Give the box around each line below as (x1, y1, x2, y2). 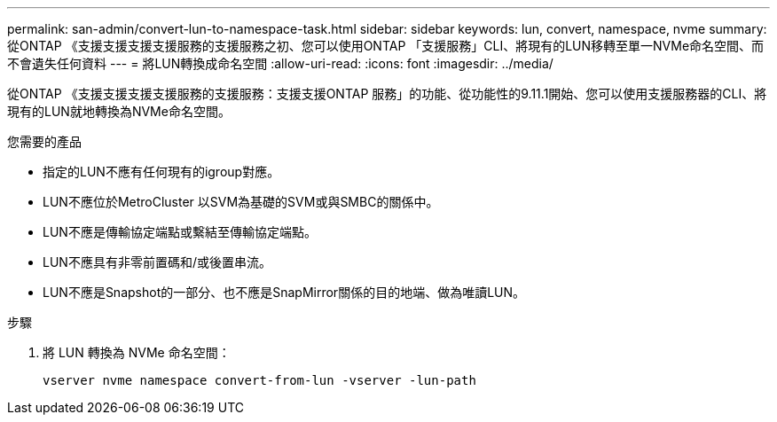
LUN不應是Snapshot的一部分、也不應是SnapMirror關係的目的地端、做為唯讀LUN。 (43, 285, 526, 300)
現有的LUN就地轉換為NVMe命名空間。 (7, 104, 231, 119)
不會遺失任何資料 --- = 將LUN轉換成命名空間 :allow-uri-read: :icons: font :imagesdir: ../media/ (7, 56, 553, 71)
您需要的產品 (7, 134, 82, 149)
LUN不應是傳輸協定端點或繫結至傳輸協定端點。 (43, 224, 317, 239)
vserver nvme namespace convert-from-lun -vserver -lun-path (43, 373, 476, 387)
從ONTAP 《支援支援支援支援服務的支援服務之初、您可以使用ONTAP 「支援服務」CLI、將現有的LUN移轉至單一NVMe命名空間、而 (7, 38, 765, 53)
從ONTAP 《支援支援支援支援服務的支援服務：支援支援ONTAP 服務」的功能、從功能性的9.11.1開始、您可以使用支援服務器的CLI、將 (7, 86, 767, 101)
